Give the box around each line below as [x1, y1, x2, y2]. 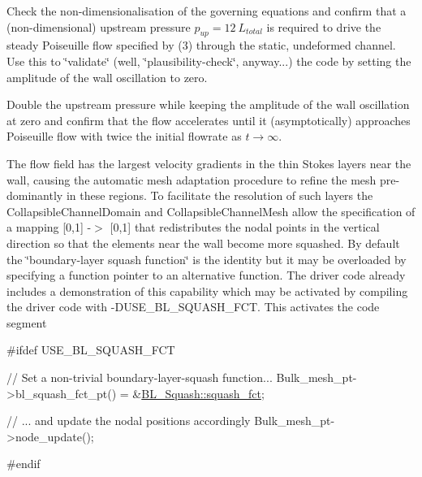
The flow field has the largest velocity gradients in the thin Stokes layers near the [6, 154, 411, 171]
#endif [6, 455, 41, 472]
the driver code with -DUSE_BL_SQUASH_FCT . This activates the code [6, 298, 380, 315]
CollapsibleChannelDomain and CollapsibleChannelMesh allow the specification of [6, 202, 416, 219]
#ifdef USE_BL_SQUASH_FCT [6, 341, 175, 358]
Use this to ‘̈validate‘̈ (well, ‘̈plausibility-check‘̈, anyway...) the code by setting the [6, 52, 411, 69]
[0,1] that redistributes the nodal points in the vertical [110, 219, 380, 236]
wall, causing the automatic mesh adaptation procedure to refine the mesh [6, 171, 377, 188]
